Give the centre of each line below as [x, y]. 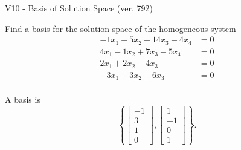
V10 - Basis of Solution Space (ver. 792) [79, 8]
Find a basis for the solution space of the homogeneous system [120, 28]
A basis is [23, 99]
